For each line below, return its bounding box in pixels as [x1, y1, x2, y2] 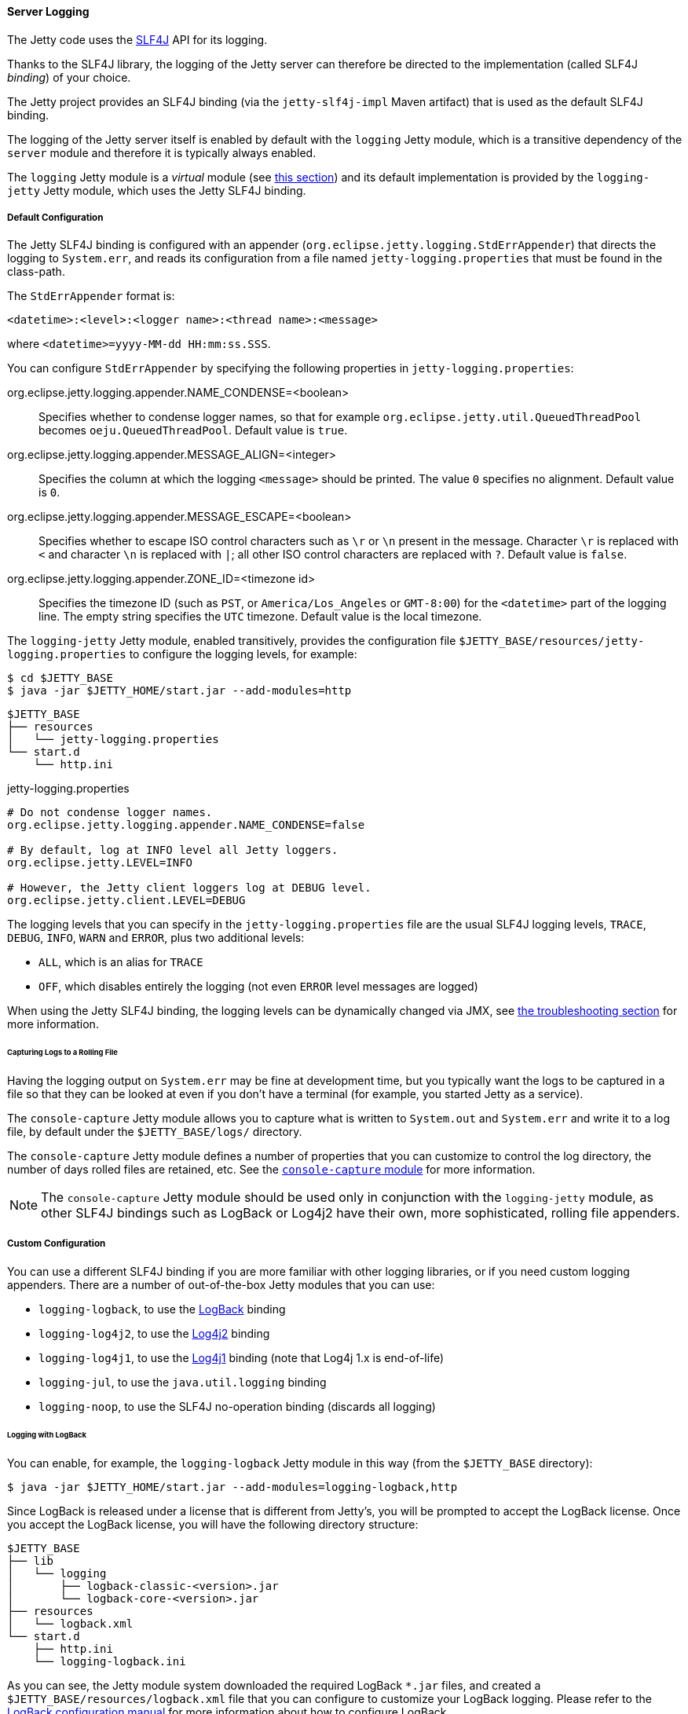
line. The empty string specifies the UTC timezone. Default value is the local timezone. [38, 610, 482, 624]
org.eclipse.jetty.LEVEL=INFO [7, 856, 193, 870]
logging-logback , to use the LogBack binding [38, 1302, 286, 1316]
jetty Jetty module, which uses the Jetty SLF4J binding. [7, 183, 306, 197]
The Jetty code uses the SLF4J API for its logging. [7, 32, 268, 46]
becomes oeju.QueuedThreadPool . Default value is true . [38, 423, 348, 438]
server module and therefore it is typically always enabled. [7, 145, 317, 159]
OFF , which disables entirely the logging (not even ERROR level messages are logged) [38, 980, 478, 994]
